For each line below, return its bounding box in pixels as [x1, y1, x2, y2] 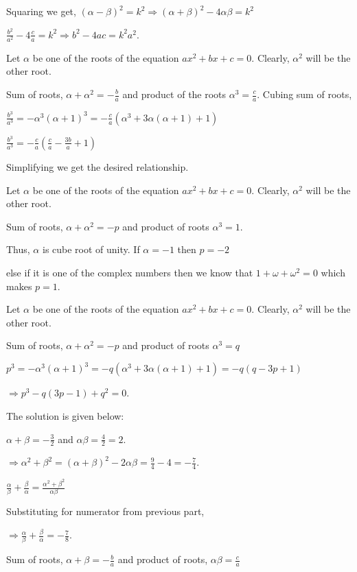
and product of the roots [122, 87, 227, 101]
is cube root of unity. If [42, 242, 140, 257]
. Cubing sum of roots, [257, 87, 352, 101]
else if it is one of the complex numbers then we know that [6, 265, 253, 279]
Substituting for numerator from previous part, [6, 504, 205, 519]
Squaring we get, [6, 4, 76, 18]
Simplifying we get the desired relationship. [6, 159, 189, 174]
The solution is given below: [6, 409, 124, 423]
